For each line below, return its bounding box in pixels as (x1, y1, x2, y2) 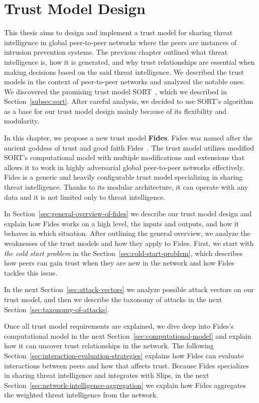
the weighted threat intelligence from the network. (4, 389, 158, 400)
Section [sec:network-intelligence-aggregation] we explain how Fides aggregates (4, 379, 246, 390)
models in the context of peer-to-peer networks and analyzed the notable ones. (4, 76, 245, 87)
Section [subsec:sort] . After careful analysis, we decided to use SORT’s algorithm (4, 96, 253, 106)
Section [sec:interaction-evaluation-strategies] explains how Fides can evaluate (4, 350, 244, 360)
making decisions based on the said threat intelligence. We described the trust (4, 66, 244, 77)
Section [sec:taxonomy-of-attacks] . (4, 304, 109, 314)
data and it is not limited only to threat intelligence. (4, 191, 166, 202)
